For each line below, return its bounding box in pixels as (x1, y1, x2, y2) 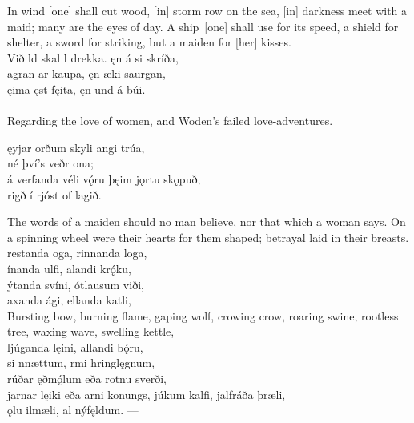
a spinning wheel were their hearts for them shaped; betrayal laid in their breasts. (7, 228, 409, 245)
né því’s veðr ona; (7, 155, 94, 171)
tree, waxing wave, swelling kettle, (7, 323, 175, 340)
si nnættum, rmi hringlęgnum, (7, 354, 155, 371)
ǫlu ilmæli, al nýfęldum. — (7, 401, 139, 418)
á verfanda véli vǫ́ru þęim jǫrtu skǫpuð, (7, 170, 201, 187)
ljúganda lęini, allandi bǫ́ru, (7, 338, 143, 355)
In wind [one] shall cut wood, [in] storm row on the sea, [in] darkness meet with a (7, 2, 408, 18)
